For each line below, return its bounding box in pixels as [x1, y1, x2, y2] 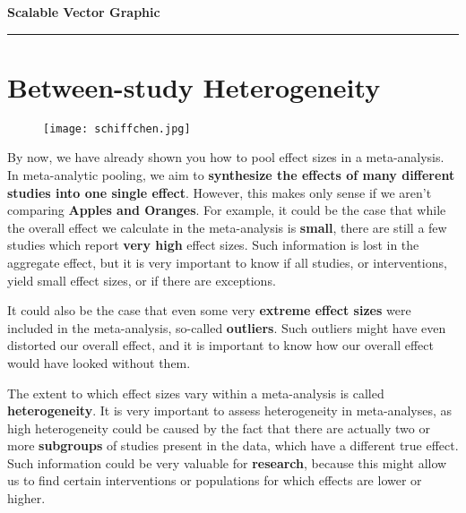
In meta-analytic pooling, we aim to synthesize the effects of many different [7, 165, 455, 184]
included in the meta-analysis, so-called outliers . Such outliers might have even [7, 318, 446, 337]
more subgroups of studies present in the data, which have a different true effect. [7, 436, 459, 455]
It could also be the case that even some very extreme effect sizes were [7, 301, 411, 320]
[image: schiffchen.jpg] [43, 122, 191, 135]
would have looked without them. [7, 353, 191, 372]
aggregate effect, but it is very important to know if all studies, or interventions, [7, 252, 447, 271]
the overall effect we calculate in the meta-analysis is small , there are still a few [7, 218, 447, 236]
